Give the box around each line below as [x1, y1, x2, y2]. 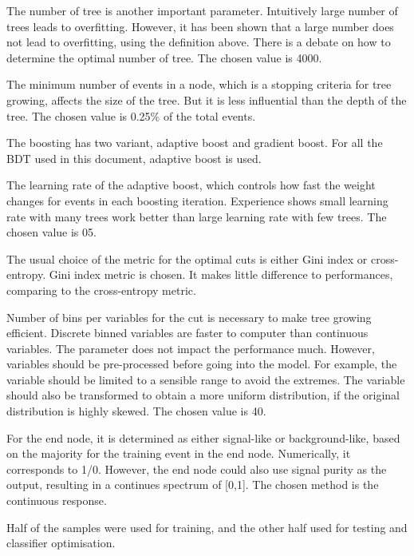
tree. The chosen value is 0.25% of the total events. [6, 107, 256, 124]
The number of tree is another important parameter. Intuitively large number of [6, 2, 398, 18]
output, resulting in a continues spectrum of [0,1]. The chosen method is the [6, 476, 379, 493]
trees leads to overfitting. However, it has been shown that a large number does [6, 18, 394, 34]
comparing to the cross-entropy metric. [6, 281, 196, 298]
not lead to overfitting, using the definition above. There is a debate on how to [6, 34, 391, 50]
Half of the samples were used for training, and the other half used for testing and [6, 518, 408, 535]
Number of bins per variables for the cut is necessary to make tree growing [6, 308, 372, 325]
